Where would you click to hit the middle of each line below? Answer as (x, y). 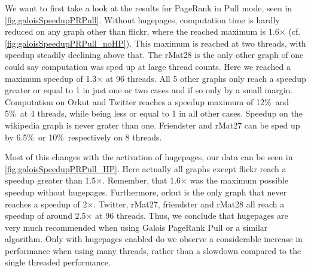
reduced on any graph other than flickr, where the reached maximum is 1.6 (142, 31)
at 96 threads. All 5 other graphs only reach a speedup (206, 78)
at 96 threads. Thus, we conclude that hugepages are (192, 216)
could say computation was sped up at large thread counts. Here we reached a (148, 66)
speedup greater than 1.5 (51, 180)
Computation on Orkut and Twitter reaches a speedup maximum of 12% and (147, 101)
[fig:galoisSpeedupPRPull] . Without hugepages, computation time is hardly (142, 19)
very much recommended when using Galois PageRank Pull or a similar (136, 227)
